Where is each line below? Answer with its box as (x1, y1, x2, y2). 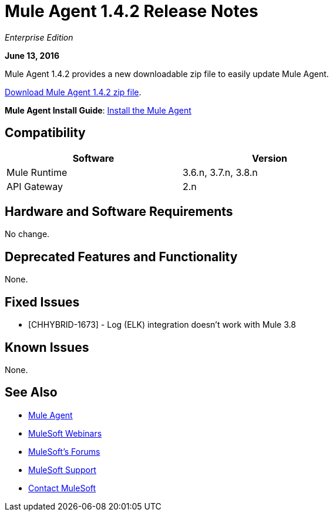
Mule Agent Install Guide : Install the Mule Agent (5, 105, 191, 115)
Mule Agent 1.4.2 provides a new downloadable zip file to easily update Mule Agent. (5, 68, 329, 79)
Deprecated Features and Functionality (5, 249, 238, 264)
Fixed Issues (5, 294, 80, 309)
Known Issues (5, 339, 89, 355)
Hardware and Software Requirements (5, 204, 233, 219)
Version (251, 152, 288, 164)
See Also (5, 385, 58, 400)
